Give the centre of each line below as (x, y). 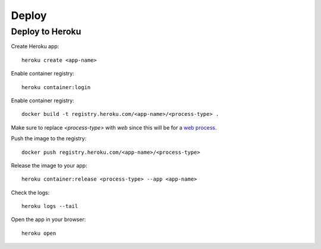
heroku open (39, 233)
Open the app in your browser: (48, 219)
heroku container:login (56, 87)
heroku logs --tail (50, 206)
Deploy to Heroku (46, 31)
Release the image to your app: (49, 165)
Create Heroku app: (35, 46)
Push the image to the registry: (49, 138)
